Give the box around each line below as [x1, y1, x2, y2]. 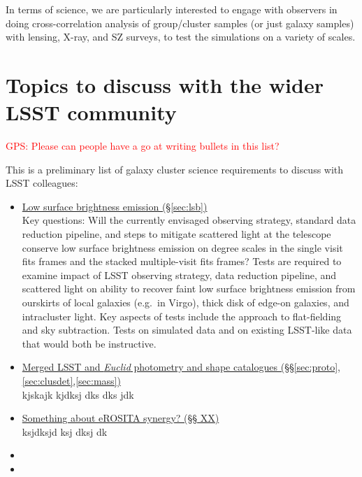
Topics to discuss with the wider [6, 70, 324, 99]
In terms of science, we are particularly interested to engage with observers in [6, 2, 338, 16]
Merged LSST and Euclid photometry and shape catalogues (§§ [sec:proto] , [22, 359, 340, 374]
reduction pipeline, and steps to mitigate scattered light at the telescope [22, 227, 331, 241]
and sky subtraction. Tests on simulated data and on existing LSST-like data [22, 322, 352, 337]
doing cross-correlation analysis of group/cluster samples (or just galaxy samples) [6, 15, 354, 30]
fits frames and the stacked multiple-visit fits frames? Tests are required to [22, 254, 342, 269]
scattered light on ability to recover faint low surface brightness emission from [22, 281, 356, 296]
